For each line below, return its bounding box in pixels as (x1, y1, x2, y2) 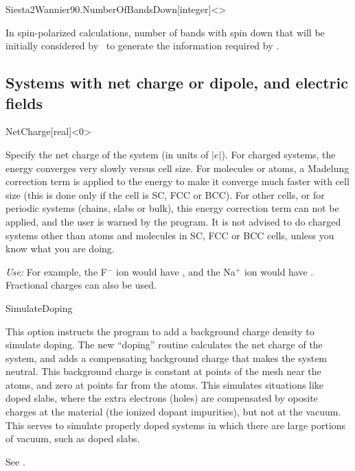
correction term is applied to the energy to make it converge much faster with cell (5, 174, 350, 189)
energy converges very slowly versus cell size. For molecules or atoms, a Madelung (5, 160, 350, 175)
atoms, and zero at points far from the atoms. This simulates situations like (5, 377, 324, 391)
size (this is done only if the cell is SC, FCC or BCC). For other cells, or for (5, 187, 325, 202)
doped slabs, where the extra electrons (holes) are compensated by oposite (5, 391, 318, 405)
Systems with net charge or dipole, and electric (5, 72, 348, 93)
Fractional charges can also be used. (5, 278, 157, 292)
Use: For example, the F (5, 264, 107, 278)
